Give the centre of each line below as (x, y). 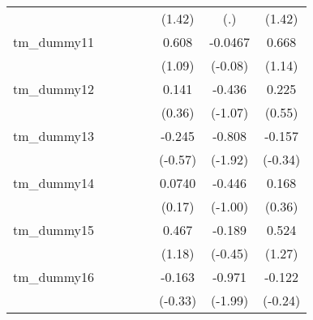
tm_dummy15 (54, 230)
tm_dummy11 (54, 42)
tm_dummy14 (54, 183)
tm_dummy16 (54, 277)
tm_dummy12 (54, 89)
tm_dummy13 (54, 136)
